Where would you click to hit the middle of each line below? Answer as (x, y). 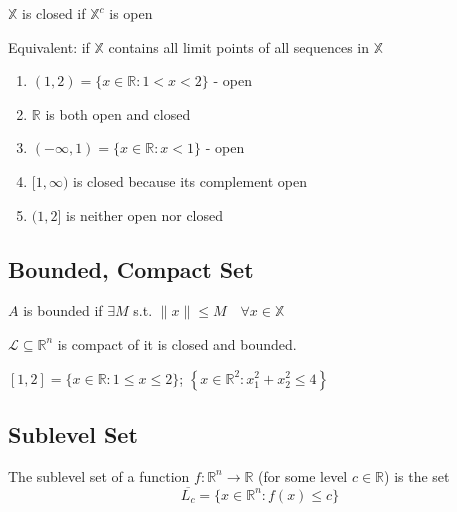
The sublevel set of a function (99, 475)
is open (131, 13)
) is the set (417, 475)
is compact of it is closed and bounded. (177, 343)
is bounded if (63, 310)
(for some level (303, 475)
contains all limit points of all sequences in (239, 46)
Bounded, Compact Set (131, 268)
